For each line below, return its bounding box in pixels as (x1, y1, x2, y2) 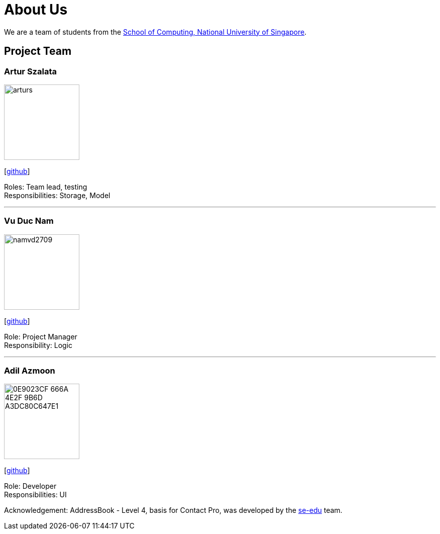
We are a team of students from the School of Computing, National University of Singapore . (4, 27, 307, 36)
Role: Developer (4, 482, 57, 491)
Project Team (4, 45, 72, 58)
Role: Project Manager (4, 332, 77, 341)
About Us (4, 1, 68, 18)
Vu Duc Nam (4, 216, 54, 226)
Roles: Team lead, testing (4, 182, 87, 191)
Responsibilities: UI (4, 490, 67, 499)
